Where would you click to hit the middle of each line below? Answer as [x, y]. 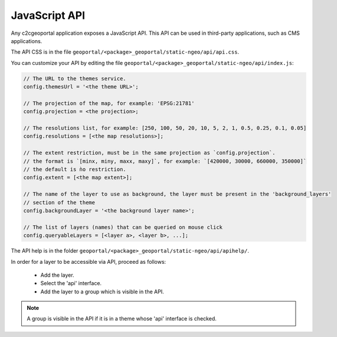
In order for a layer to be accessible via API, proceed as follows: [89, 261]
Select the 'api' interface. [71, 283]
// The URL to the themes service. [75, 78]
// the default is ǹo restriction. [75, 169]
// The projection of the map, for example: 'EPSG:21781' [109, 103]
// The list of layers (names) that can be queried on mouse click [123, 227]
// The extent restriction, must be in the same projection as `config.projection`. [149, 153]
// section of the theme [59, 202]
